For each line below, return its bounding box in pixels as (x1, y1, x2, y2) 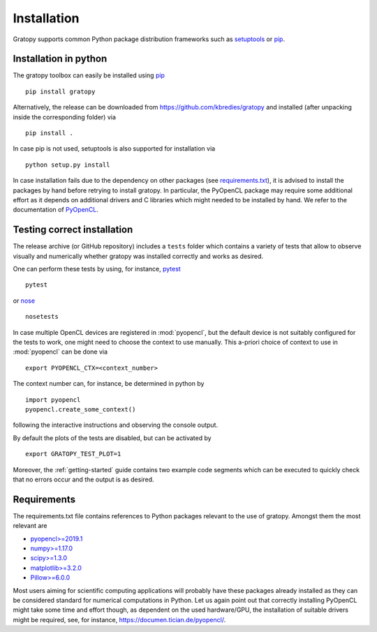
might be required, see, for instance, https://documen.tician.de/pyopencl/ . (13, 615, 226, 624)
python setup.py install (25, 160, 110, 169)
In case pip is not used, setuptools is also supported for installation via (13, 144, 216, 153)
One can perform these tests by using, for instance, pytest (13, 265, 181, 273)
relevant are (13, 522, 47, 530)
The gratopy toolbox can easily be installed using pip (13, 71, 165, 80)
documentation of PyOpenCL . (13, 206, 99, 214)
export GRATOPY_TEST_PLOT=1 (25, 450, 121, 458)
